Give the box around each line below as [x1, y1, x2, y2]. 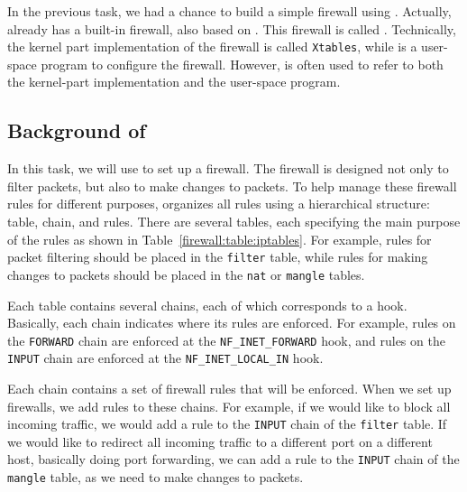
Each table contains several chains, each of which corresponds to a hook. [7, 295, 407, 314]
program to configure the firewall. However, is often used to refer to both [41, 54, 444, 73]
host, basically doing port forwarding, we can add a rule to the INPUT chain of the [7, 450, 460, 469]
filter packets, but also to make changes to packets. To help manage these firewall [7, 176, 457, 195]
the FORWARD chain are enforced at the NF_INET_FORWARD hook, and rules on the [7, 330, 445, 349]
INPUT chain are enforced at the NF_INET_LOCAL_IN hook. [7, 348, 324, 367]
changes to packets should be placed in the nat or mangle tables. [7, 265, 365, 283]
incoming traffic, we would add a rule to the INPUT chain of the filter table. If [7, 414, 447, 433]
